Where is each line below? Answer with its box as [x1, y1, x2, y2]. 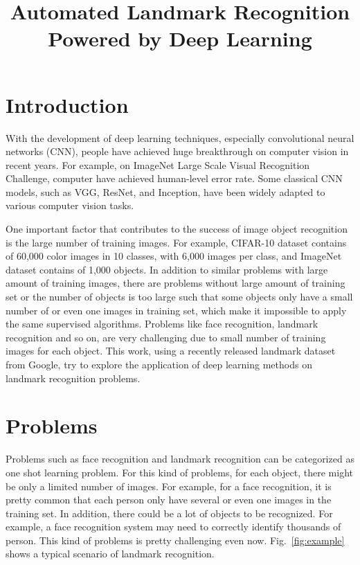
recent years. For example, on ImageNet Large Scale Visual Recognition [6, 157, 310, 172]
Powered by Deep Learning [48, 24, 312, 53]
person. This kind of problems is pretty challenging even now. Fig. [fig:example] [6, 532, 345, 547]
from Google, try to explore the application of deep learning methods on [6, 357, 312, 371]
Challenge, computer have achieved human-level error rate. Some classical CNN [6, 171, 343, 186]
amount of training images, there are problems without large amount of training [6, 276, 345, 290]
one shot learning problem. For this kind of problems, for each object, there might [6, 465, 353, 479]
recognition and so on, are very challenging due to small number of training [6, 330, 326, 344]
